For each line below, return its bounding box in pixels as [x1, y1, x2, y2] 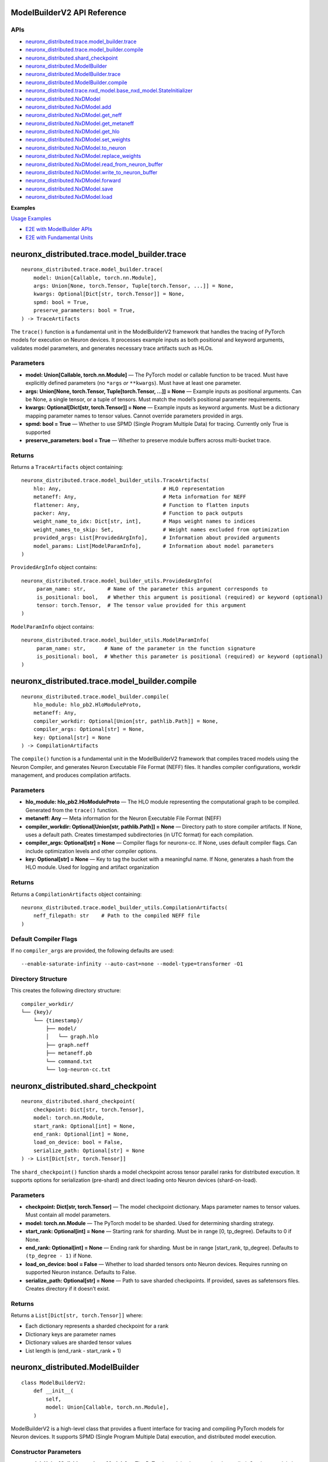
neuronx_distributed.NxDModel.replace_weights [25, 153, 141, 160]
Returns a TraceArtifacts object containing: [11, 464, 123, 471]
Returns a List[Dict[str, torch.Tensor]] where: [11, 1312, 143, 1319]
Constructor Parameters [11, 1448, 82, 1456]
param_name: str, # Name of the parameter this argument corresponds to [36, 585, 268, 592]
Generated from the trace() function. [25, 806, 119, 813]
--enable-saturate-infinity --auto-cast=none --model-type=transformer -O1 [21, 961, 243, 967]
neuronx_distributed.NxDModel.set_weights [25, 136, 131, 143]
